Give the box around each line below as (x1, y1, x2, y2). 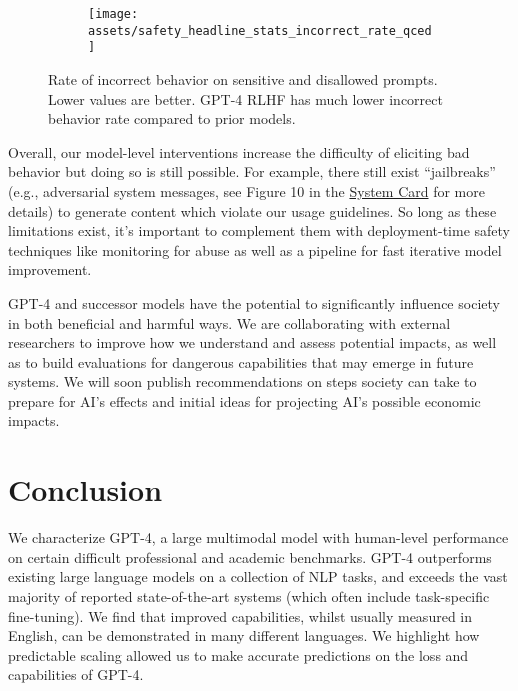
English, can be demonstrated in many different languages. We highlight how (8, 625, 480, 646)
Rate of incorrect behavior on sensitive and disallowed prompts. (48, 68, 438, 89)
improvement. (8, 259, 92, 280)
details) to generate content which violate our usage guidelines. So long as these (8, 200, 497, 221)
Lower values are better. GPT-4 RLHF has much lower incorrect (48, 88, 443, 109)
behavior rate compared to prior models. (48, 108, 296, 129)
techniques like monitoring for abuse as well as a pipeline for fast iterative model (8, 239, 502, 260)
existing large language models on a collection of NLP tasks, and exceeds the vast (8, 566, 508, 587)
